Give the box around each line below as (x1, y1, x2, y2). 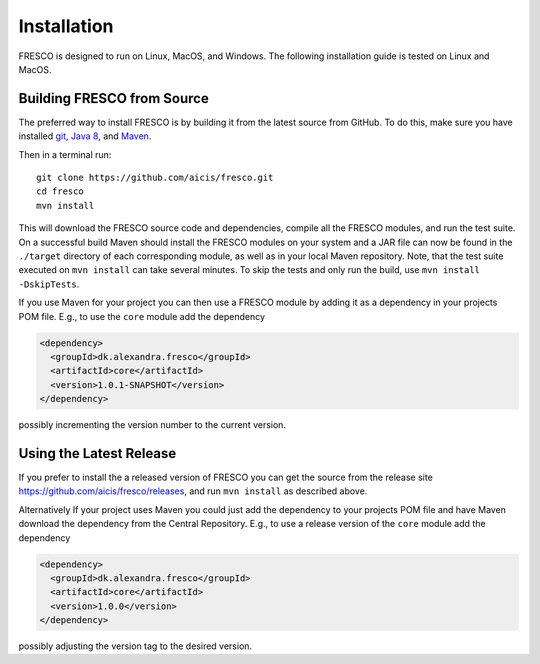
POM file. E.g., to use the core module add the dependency (18, 310, 265, 322)
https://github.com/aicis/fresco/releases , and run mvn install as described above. (18, 485, 368, 497)
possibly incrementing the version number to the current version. (18, 419, 287, 431)
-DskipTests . (18, 278, 80, 290)
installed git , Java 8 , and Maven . (18, 130, 152, 142)
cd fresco (36, 186, 84, 197)
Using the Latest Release (18, 445, 177, 462)
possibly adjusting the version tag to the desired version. (18, 640, 253, 652)
